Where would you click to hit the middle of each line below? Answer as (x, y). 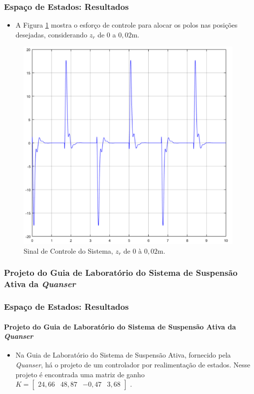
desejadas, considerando (51, 34)
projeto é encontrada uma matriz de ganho (80, 374)
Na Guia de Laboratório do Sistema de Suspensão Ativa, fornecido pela (123, 355)
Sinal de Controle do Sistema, (68, 250)
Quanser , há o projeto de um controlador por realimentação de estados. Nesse (133, 364)
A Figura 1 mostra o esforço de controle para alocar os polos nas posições (127, 25)
